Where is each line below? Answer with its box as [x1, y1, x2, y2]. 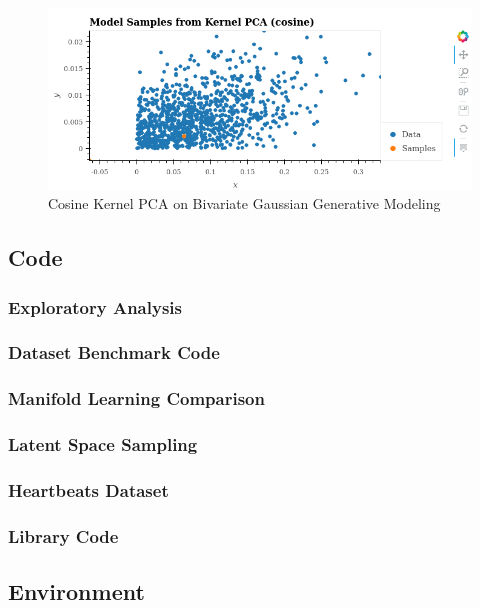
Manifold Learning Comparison [8, 386, 265, 411]
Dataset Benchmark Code [8, 340, 220, 365]
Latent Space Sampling [8, 432, 198, 457]
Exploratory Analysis [8, 294, 182, 319]
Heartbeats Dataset [8, 477, 169, 502]
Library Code [8, 523, 119, 548]
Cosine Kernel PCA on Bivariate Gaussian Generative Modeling [48, 193, 441, 214]
